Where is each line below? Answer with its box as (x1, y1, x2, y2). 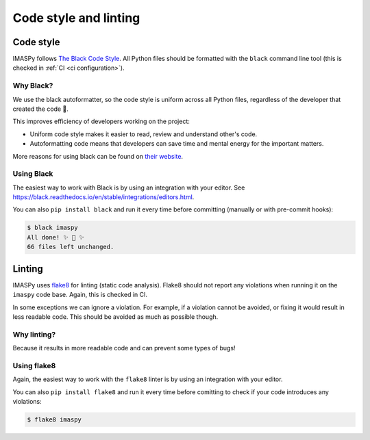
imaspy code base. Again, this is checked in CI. (12, 291, 147, 299)
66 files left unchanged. (27, 243, 114, 251)
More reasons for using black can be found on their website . (12, 152, 184, 160)
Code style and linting (12, 10, 140, 25)
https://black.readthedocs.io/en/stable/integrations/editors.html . (12, 193, 195, 201)
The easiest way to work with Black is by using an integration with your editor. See (12, 183, 245, 192)
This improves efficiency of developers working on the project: (12, 117, 190, 126)
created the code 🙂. (12, 105, 69, 113)
